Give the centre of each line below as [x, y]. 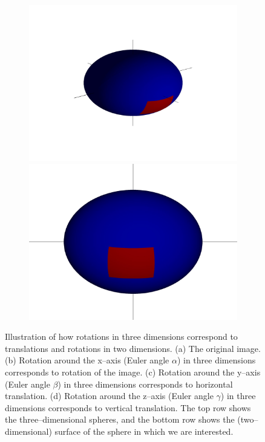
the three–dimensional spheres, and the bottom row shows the [120, 419]
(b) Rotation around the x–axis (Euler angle [87, 360]
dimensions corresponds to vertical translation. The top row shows [128, 407]
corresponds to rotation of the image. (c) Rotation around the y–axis [133, 372]
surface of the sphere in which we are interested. [144, 431]
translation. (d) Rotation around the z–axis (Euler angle [109, 396]
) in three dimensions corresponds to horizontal [145, 384]
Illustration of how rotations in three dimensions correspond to [121, 336]
